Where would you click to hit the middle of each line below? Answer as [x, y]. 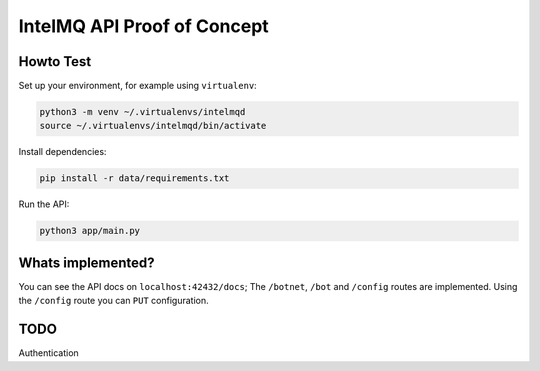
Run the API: [44, 204]
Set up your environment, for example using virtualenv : [137, 86]
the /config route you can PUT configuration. [113, 301]
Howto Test [55, 61]
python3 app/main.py [89, 231]
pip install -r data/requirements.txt [134, 178]
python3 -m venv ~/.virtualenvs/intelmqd [142, 112]
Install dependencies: [62, 152]
